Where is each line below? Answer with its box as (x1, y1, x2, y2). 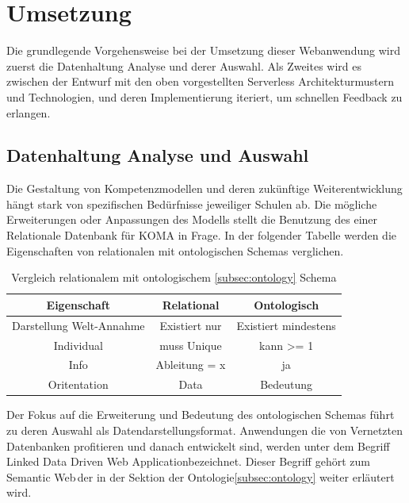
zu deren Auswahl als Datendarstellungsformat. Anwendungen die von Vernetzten (6, 421, 403, 438)
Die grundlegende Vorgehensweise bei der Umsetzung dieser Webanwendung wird (6, 42, 400, 59)
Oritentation (48, 376, 109, 393)
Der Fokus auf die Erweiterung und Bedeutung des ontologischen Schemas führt (6, 406, 395, 423)
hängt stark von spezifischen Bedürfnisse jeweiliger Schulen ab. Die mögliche (6, 195, 377, 212)
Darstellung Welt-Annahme (12, 317, 145, 333)
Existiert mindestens (236, 317, 336, 333)
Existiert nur (159, 317, 222, 333)
